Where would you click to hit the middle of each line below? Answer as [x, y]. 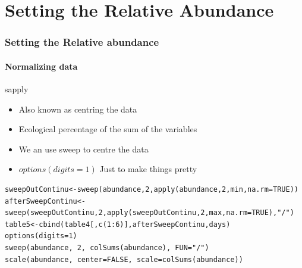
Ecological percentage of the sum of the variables [108, 129]
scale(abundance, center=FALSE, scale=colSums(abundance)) [124, 259]
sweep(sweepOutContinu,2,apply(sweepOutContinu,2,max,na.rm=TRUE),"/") [150, 213]
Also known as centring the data [78, 109]
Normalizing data [41, 66]
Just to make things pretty [148, 169]
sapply [17, 89]
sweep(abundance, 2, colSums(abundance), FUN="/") [107, 247]
